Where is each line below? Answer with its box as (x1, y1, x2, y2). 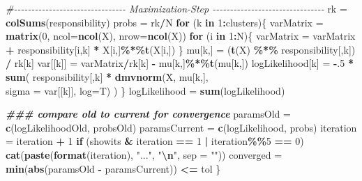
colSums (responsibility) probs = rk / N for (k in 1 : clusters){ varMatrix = (6, 15, 324, 29)
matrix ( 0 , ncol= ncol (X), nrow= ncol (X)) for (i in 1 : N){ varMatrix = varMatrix (6, 29, 356, 43)
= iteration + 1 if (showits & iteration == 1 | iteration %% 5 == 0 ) (6, 134, 304, 148)
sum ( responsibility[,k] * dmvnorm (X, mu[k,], (6, 69, 209, 84)
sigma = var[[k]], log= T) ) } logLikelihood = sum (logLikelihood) (6, 83, 285, 97)
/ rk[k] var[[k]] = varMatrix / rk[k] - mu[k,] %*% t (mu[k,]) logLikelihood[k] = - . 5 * (6, 56, 354, 70)
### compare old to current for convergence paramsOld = (6, 107, 291, 121)
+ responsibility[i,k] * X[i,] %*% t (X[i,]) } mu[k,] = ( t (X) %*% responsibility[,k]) (6, 42, 356, 56)
